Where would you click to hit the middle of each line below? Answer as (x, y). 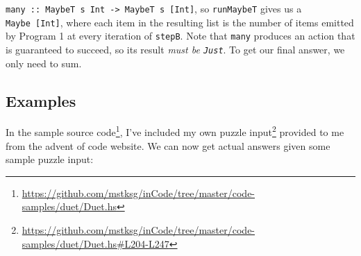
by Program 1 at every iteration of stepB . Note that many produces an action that (180, 36)
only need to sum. (44, 63)
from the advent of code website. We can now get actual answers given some (168, 145)
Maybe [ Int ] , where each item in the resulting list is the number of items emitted (180, 22)
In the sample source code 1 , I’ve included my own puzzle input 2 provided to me (175, 131)
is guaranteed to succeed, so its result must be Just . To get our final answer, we (175, 49)
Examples (41, 100)
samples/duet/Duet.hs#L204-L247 (95, 243)
